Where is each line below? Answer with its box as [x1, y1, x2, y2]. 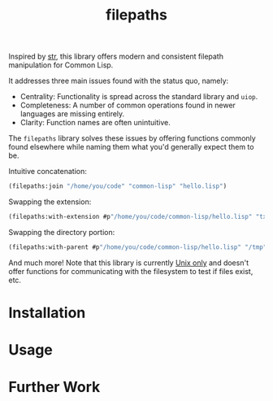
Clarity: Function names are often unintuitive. [19, 118, 171, 128]
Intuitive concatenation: [8, 167, 88, 177]
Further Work [8, 378, 101, 396]
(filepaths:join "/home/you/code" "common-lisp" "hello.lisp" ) [8, 182, 227, 190]
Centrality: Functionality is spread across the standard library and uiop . [19, 92, 258, 102]
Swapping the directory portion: [8, 227, 115, 237]
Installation [8, 303, 86, 322]
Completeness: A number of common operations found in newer [19, 100, 236, 111]
